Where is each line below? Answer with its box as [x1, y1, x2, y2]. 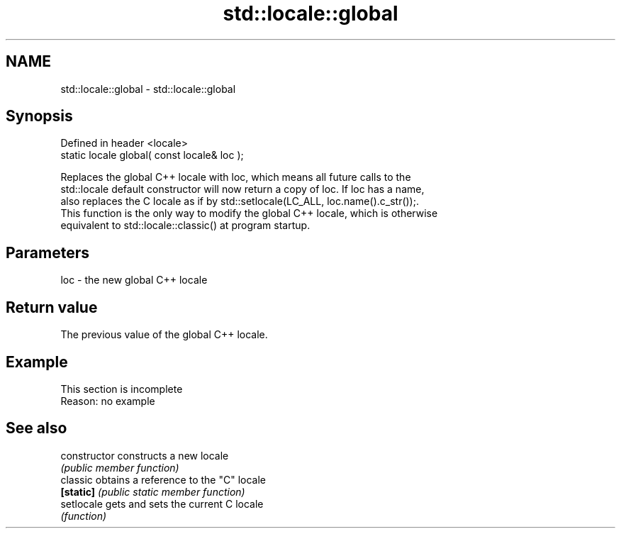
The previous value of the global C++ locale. [60, 328, 268, 341]
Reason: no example [60, 394, 155, 407]
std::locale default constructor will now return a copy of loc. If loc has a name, [60, 183, 425, 196]
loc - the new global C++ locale [60, 274, 208, 287]
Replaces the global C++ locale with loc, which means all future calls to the [60, 171, 411, 184]
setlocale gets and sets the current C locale [60, 497, 264, 510]
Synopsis [6, 107, 73, 126]
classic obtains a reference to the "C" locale [60, 473, 266, 486]
